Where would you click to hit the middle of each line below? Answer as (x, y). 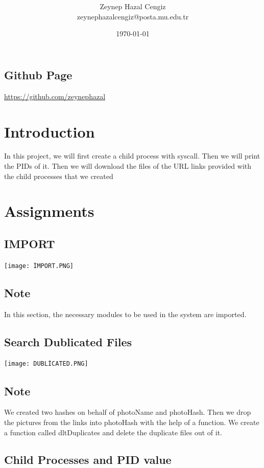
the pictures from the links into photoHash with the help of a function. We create (132, 422)
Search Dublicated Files (68, 341)
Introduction (50, 131)
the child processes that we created (59, 176)
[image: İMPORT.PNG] (39, 266)
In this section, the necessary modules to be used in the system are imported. (125, 314)
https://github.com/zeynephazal (55, 96)
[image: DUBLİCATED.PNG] (46, 364)
